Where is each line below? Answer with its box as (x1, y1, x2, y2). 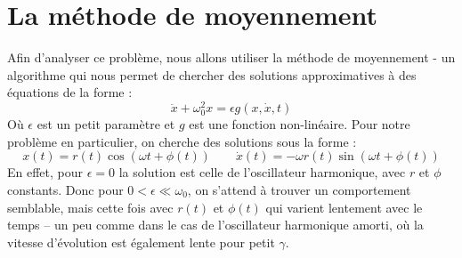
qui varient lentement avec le (265, 198, 423, 216)
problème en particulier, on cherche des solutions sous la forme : (7, 132, 357, 150)
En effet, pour (7, 163, 84, 181)
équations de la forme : (7, 83, 133, 101)
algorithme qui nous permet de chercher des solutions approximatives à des (7, 65, 417, 84)
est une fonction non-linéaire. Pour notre (189, 115, 410, 133)
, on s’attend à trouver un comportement (187, 180, 411, 198)
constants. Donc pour (7, 180, 124, 198)
